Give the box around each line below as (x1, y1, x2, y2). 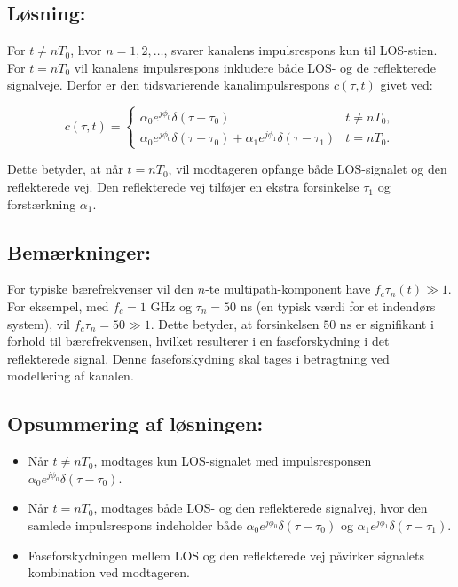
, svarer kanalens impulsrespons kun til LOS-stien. (163, 41, 438, 59)
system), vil (7, 314, 70, 333)
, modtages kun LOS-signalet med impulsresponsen (93, 451, 372, 470)
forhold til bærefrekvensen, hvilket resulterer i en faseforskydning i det (7, 332, 390, 350)
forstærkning (7, 194, 76, 213)
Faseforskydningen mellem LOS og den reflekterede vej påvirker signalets (28, 545, 424, 564)
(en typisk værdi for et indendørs (256, 297, 436, 316)
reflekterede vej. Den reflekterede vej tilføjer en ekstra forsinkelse (7, 177, 359, 196)
